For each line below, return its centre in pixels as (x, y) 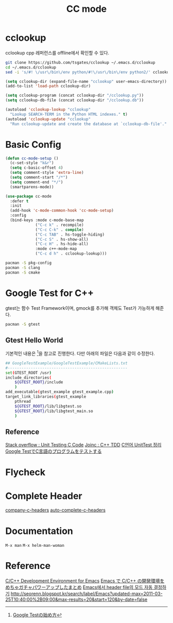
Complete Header (44, 496)
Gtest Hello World (34, 340)
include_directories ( (29, 378)
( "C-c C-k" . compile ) (59, 229)
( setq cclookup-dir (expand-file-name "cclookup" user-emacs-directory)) (86, 81)
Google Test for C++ (50, 293)
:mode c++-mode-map (56, 249)
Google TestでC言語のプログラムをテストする (54, 451)
